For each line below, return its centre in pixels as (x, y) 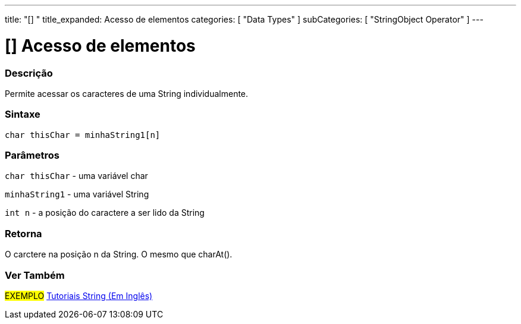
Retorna (23, 233)
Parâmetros (32, 155)
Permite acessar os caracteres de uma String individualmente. (127, 93)
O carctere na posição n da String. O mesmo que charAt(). (119, 254)
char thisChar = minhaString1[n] (83, 135)
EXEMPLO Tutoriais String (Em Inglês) (79, 295)
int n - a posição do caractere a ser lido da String (105, 213)
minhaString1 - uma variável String (77, 194)
